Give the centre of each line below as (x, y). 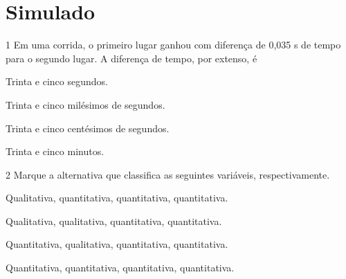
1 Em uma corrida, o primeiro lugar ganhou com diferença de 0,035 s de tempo (173, 45)
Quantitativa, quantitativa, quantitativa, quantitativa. (120, 268)
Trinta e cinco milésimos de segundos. (85, 104)
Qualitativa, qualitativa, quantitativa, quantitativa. (114, 220)
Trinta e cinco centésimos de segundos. (88, 128)
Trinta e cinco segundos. (57, 81)
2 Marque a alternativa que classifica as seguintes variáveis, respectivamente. (168, 174)
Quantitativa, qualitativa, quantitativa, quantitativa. (117, 244)
